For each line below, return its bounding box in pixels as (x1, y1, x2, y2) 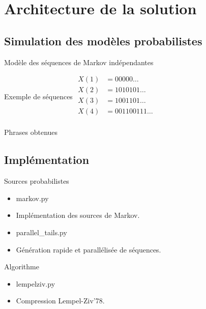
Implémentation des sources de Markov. (16, 210, 140, 220)
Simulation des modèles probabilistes (4, 33, 202, 48)
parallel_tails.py (16, 227, 67, 237)
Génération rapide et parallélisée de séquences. (16, 244, 161, 255)
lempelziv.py (16, 278, 55, 289)
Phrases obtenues (4, 127, 58, 137)
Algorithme (4, 261, 39, 272)
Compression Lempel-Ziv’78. (16, 295, 105, 306)
